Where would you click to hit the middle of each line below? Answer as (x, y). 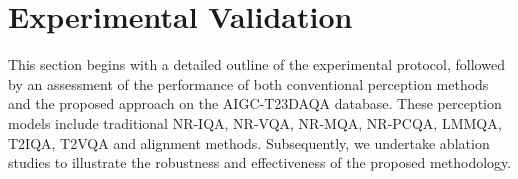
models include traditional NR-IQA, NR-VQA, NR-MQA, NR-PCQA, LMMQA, (255, 122)
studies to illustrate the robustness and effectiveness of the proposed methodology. (260, 162)
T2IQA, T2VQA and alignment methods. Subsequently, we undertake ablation (249, 142)
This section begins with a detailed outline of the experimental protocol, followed (256, 64)
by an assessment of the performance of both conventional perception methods (248, 83)
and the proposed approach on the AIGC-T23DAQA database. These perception (255, 103)
